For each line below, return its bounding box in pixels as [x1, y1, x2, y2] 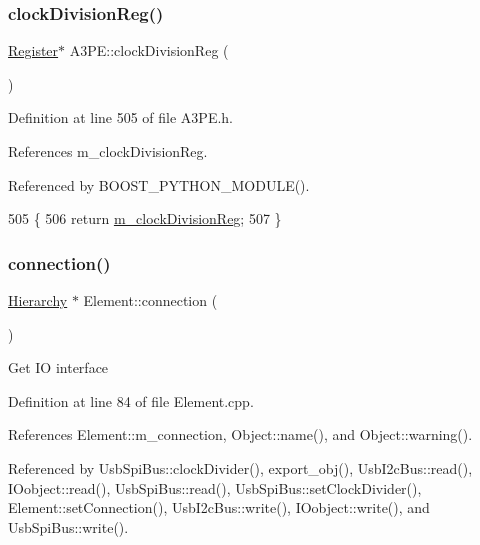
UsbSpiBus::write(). [8, 516, 129, 537]
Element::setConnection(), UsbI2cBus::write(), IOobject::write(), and [8, 497, 430, 518]
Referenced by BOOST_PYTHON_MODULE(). [8, 174, 310, 195]
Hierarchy [8, 290, 68, 310]
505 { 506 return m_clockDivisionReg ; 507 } [8, 208, 282, 229]
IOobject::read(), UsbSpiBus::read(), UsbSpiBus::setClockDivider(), [8, 477, 422, 498]
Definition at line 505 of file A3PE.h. [8, 107, 234, 128]
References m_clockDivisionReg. [8, 141, 208, 161]
